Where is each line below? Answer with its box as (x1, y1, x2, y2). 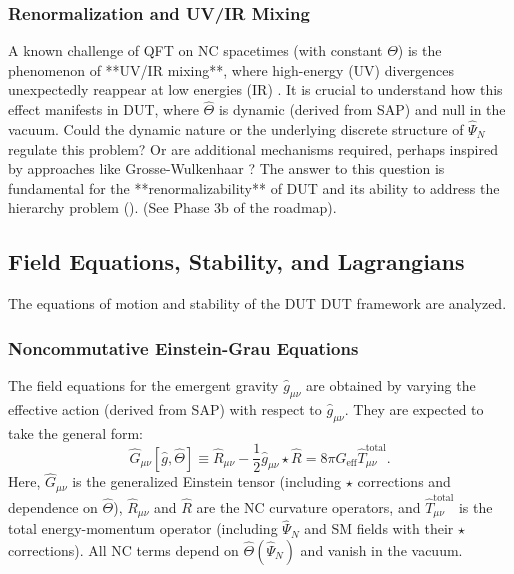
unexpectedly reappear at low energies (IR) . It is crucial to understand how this (8, 79, 503, 100)
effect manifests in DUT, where (8, 99, 199, 120)
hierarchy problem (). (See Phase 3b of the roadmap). (8, 197, 337, 218)
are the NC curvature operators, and (196, 496, 421, 517)
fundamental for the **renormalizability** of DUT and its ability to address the (8, 177, 500, 198)
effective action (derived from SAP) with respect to (8, 398, 322, 419)
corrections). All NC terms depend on (8, 539, 239, 560)
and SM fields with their (304, 518, 454, 539)
